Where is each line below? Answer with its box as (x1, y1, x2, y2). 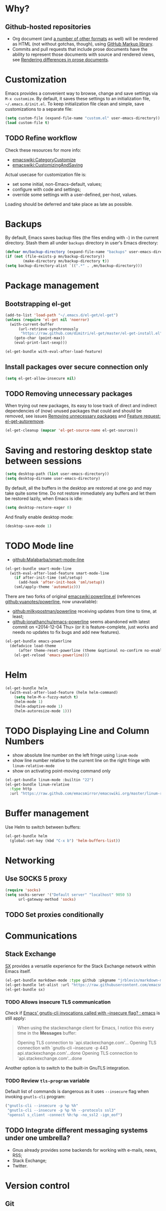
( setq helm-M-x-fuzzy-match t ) (14, 695, 79, 700)
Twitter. (12, 1163, 28, 1169)
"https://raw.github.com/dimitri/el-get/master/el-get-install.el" (20, 331, 163, 336)
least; (12, 614, 24, 620)
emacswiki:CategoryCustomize (12, 157, 76, 163)
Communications (5, 930, 78, 942)
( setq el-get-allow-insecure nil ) (5, 376, 77, 381)
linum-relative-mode (12, 763, 55, 768)
